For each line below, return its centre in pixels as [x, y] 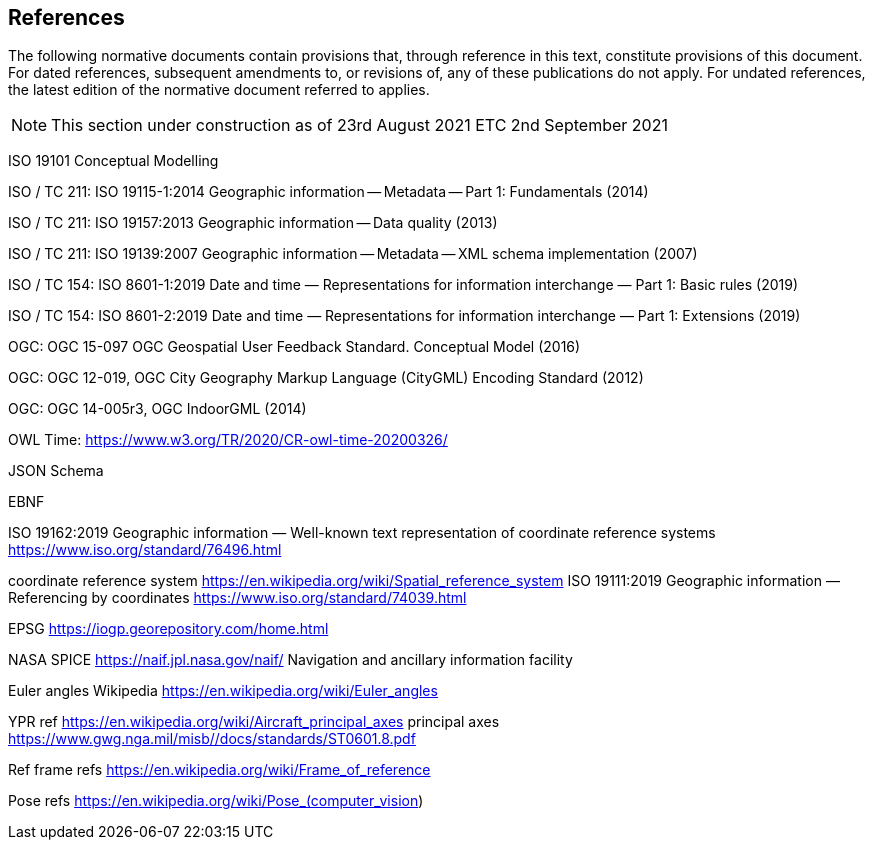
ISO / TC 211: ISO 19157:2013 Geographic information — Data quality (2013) [253, 223]
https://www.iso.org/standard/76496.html [145, 550]
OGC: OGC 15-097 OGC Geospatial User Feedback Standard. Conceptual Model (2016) [294, 347]
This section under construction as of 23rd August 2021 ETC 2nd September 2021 [359, 125]
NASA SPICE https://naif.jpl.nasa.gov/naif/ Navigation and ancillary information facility [290, 660]
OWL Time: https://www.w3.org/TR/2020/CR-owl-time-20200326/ [228, 440]
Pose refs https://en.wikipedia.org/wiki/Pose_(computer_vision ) [216, 801]
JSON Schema [56, 471]
